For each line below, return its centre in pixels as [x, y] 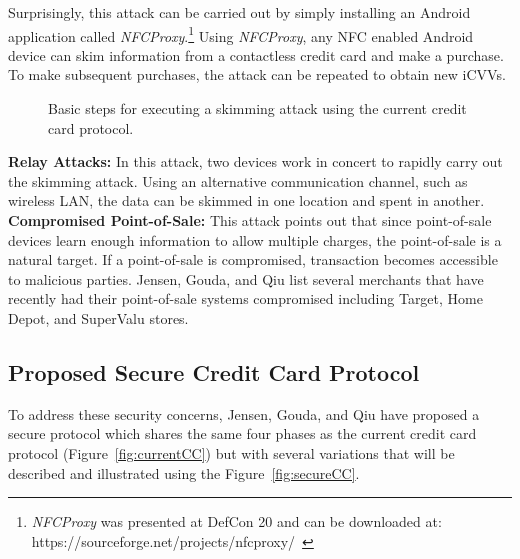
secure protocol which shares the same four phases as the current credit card [242, 433]
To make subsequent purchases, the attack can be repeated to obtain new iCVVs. [257, 74]
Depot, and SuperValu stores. [98, 317]
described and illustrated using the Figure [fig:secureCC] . [184, 472]
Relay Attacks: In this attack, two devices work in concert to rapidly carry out [255, 161]
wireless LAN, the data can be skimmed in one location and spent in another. [246, 200]
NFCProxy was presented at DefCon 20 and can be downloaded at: [236, 521]
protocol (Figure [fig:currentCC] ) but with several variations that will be [231, 452]
